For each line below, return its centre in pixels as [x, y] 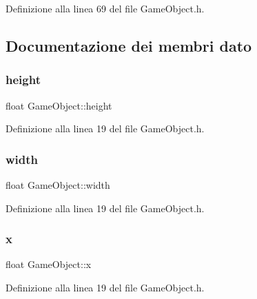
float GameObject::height [59, 105]
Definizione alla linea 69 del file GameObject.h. [105, 8]
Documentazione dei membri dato [129, 45]
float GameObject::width [58, 185]
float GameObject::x [49, 264]
